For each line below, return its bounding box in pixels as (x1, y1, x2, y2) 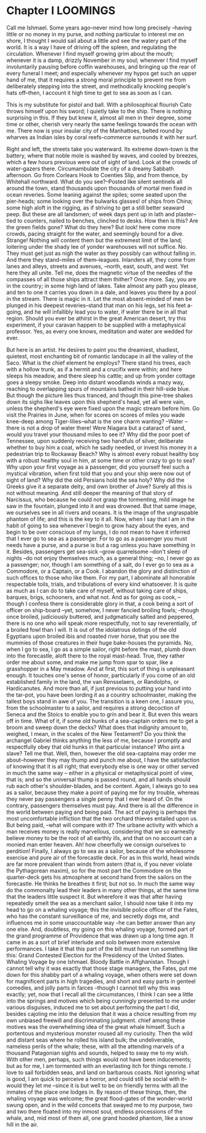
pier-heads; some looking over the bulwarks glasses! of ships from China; (6, 197, 193, 205)
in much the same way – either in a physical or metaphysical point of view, (6, 769, 194, 776)
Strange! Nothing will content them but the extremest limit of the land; (6, 237, 183, 244)
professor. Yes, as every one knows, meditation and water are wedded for (6, 327, 193, 335)
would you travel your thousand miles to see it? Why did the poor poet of (6, 430, 190, 438)
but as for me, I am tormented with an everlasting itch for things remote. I (6, 1062, 191, 1069)
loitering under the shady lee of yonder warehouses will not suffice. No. (6, 243, 188, 250)
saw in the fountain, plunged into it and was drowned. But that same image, (6, 502, 197, 509)
